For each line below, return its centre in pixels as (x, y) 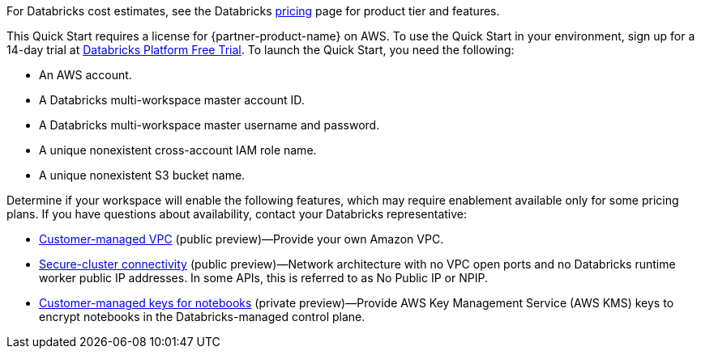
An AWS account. (85, 75)
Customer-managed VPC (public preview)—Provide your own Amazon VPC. (242, 239)
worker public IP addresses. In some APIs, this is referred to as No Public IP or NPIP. (263, 278)
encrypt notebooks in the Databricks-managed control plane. (202, 317)
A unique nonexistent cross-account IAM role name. (178, 150)
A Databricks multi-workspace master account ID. (172, 100)
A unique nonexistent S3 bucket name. (142, 175)
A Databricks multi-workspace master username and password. (209, 125)
